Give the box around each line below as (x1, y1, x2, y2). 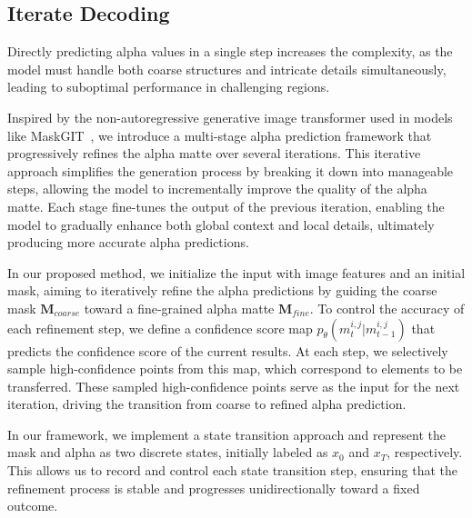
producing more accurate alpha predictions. (7, 233, 249, 252)
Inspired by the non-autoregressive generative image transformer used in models (7, 107, 453, 126)
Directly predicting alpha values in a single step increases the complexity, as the (7, 42, 453, 61)
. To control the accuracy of (309, 298, 465, 317)
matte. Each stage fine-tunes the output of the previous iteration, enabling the (7, 196, 445, 215)
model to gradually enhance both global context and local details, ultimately (7, 214, 435, 234)
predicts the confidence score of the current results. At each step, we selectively (7, 341, 448, 360)
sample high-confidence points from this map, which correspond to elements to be (7, 359, 463, 378)
